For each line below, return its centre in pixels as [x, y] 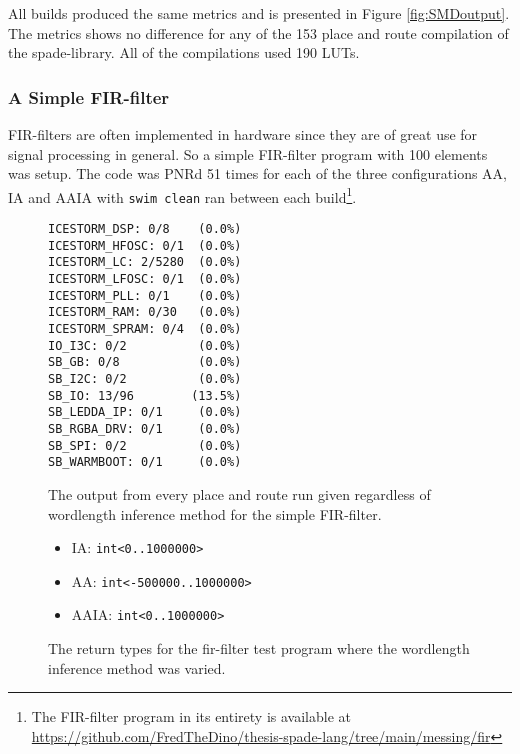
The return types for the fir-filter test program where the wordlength [259, 648]
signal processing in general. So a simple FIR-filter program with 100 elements [248, 153]
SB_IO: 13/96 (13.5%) [145, 395]
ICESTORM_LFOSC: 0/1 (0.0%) [145, 279]
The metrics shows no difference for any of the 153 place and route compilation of [258, 32]
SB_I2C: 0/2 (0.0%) [145, 379]
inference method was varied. [137, 667]
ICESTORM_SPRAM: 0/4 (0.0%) [145, 329]
